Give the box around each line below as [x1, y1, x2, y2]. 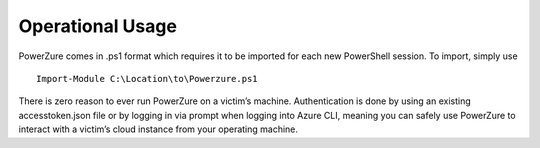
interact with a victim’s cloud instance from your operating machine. [18, 123, 299, 135]
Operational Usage [18, 15, 177, 37]
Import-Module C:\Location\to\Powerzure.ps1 [36, 73, 259, 84]
